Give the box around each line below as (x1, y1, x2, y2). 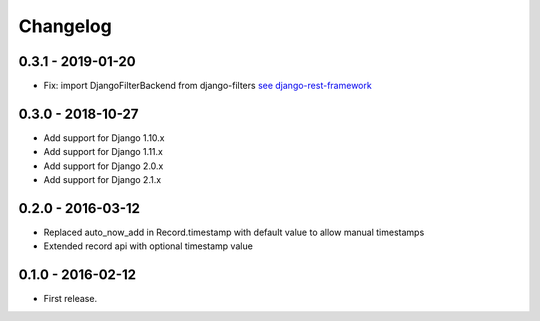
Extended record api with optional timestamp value (43, 240, 254, 252)
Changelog (18, 15, 112, 37)
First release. (43, 293, 98, 305)
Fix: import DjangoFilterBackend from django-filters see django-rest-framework (43, 80, 372, 92)
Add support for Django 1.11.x (43, 146, 164, 158)
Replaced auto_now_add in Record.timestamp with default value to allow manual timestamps (43, 226, 425, 239)
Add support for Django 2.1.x (43, 174, 162, 186)
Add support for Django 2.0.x (43, 160, 164, 172)
